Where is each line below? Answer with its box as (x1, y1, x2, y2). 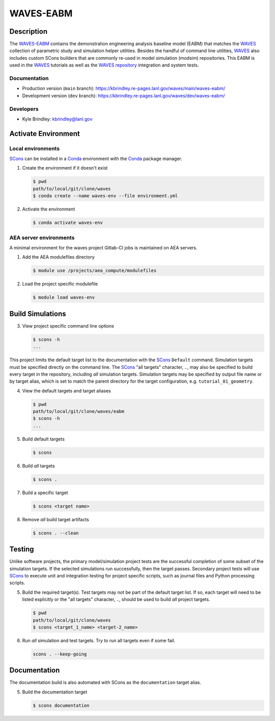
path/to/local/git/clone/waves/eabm (33, 409, 125, 414)
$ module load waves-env (33, 294, 95, 300)
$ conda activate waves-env (33, 220, 103, 226)
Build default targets (22, 436, 65, 442)
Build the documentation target (22, 689, 88, 695)
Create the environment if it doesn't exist (22, 165, 108, 171)
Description (9, 27, 48, 36)
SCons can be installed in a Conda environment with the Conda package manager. (9, 156, 183, 162)
